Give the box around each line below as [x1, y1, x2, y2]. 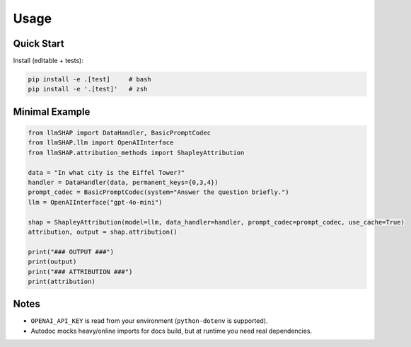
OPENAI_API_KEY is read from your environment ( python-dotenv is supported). [30, 317, 268, 325]
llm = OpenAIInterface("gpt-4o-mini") [28, 198, 163, 206]
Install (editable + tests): [13, 57, 84, 65]
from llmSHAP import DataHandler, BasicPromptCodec [28, 129, 212, 137]
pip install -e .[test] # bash [28, 75, 151, 84]
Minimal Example [13, 106, 91, 118]
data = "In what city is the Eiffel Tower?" [28, 169, 185, 176]
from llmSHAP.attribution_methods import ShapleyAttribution [28, 149, 245, 157]
